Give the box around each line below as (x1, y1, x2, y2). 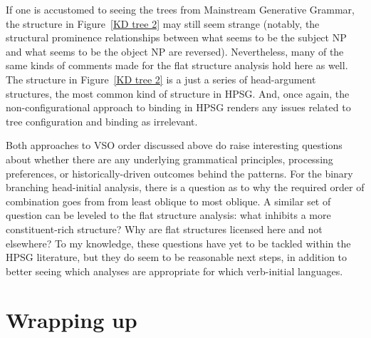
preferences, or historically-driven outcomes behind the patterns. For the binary (6, 165, 353, 180)
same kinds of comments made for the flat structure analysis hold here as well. (6, 58, 348, 73)
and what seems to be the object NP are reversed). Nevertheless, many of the (6, 43, 344, 58)
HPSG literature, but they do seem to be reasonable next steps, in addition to (6, 250, 348, 265)
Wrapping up (6, 305, 137, 334)
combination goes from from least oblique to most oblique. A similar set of (6, 193, 331, 208)
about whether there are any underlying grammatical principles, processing (6, 151, 333, 166)
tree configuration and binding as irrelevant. (6, 113, 198, 128)
